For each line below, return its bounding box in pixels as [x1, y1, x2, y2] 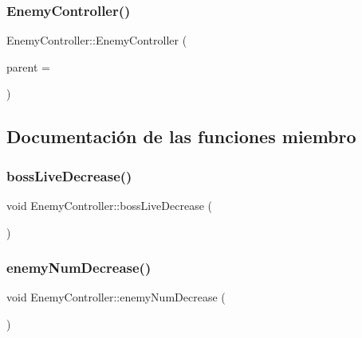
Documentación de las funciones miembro [6, 124, 356, 149]
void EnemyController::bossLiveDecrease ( [6, 197, 212, 213]
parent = [6, 58, 50, 75]
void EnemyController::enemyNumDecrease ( [6, 289, 226, 305]
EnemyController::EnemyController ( [6, 32, 187, 49]
